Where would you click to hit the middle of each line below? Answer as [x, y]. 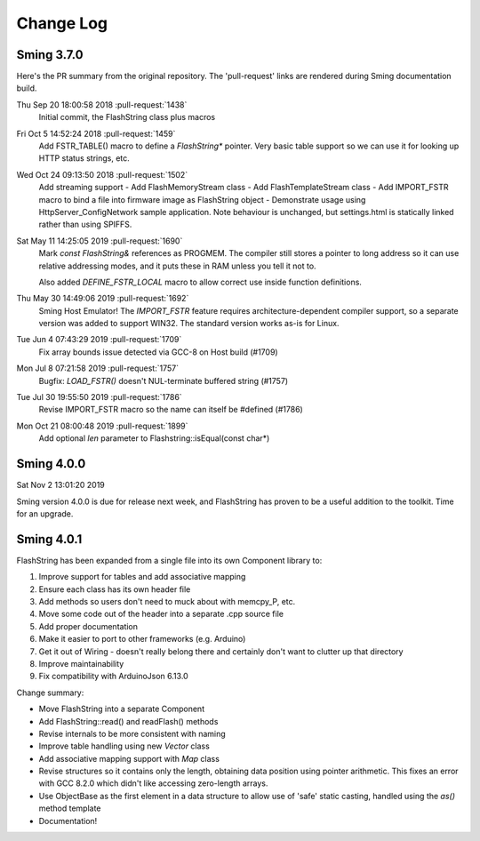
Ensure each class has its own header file [115, 589]
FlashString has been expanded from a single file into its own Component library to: [169, 560]
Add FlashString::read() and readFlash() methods [128, 721]
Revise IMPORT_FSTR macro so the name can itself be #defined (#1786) [171, 410]
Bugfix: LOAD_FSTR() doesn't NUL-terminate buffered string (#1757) [164, 380]
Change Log [62, 23]
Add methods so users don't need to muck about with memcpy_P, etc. [167, 601]
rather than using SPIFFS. [85, 224]
